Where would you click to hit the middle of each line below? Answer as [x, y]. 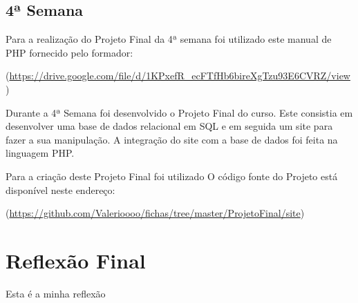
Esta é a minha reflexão [56, 293]
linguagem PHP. [40, 153]
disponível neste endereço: [60, 189]
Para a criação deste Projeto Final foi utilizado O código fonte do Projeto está [172, 176]
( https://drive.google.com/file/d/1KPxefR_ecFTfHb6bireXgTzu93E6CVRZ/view [178, 76]
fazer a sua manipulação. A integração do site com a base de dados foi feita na [172, 139]
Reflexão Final [76, 260]
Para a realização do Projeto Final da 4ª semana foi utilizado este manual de [169, 39]
